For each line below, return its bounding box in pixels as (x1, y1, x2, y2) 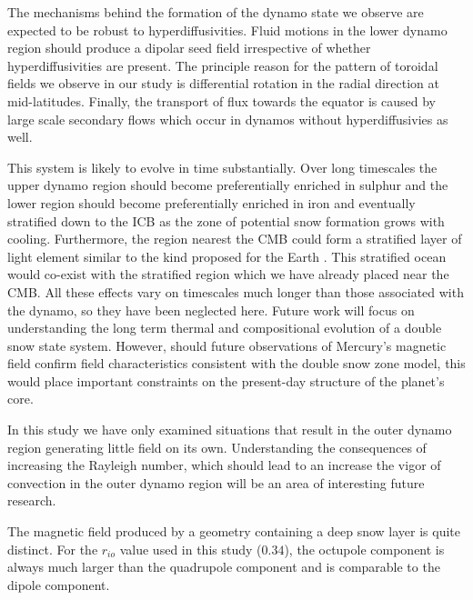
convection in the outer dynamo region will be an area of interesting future (7, 473, 425, 492)
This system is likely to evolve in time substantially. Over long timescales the (7, 157, 438, 176)
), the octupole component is (284, 539, 445, 558)
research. (7, 491, 56, 510)
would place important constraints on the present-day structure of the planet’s (7, 371, 445, 390)
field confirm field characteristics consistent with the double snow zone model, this (7, 354, 466, 373)
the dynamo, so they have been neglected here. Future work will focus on (7, 300, 415, 319)
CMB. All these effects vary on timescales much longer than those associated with (7, 282, 464, 301)
